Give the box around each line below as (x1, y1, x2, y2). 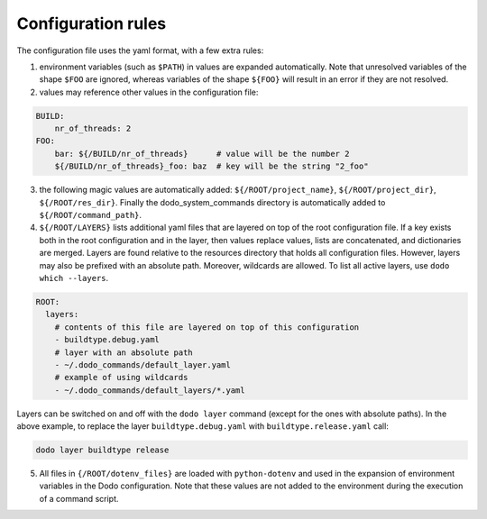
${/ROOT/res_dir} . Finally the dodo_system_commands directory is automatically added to (39, 196, 386, 207)
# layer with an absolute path (54, 347, 193, 358)
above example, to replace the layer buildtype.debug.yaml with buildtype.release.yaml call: (16, 421, 390, 432)
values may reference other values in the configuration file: (39, 86, 259, 97)
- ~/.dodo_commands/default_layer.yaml (54, 360, 232, 369)
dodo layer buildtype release (35, 445, 170, 455)
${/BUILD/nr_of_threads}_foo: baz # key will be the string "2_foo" (54, 161, 369, 171)
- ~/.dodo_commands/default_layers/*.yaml (54, 385, 245, 396)
